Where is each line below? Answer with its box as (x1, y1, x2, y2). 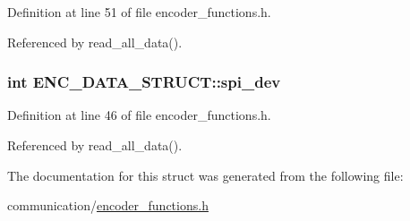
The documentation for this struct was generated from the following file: (7, 166, 404, 184)
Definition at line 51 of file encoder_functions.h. (7, 3, 271, 21)
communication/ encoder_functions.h (7, 196, 209, 215)
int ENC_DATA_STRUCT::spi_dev (7, 71, 281, 93)
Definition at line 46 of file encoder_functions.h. (7, 106, 271, 124)
